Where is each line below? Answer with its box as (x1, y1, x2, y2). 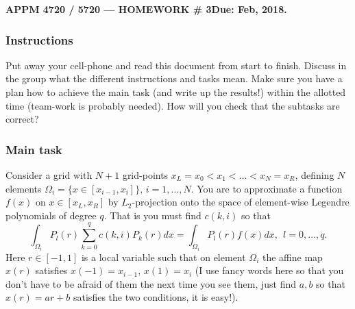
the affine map (262, 249, 323, 264)
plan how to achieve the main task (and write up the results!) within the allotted (5, 85, 346, 99)
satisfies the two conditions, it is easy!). (73, 290, 238, 304)
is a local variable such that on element (81, 249, 246, 264)
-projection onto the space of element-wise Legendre (132, 195, 350, 209)
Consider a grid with (5, 168, 93, 182)
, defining (295, 168, 334, 182)
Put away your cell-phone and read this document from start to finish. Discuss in (5, 58, 347, 72)
